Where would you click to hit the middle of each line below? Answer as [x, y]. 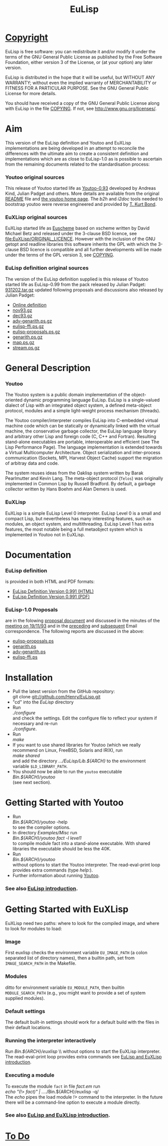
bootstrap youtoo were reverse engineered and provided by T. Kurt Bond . [81, 204]
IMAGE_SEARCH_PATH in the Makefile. [41, 963]
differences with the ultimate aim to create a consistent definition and [77, 153]
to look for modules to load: [34, 929]
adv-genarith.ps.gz [32, 321]
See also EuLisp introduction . [42, 889]
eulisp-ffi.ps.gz [28, 326]
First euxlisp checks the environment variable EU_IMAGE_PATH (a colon [76, 953]
